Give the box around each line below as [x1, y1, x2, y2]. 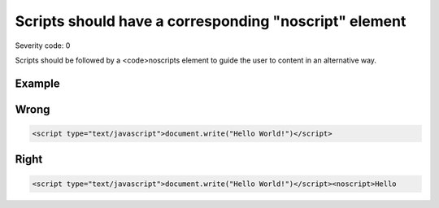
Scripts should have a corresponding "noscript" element [15, 12, 406, 30]
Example [15, 76, 60, 90]
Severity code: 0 [15, 41, 71, 50]
